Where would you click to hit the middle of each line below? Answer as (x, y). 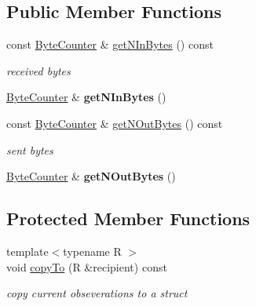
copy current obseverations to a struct (97, 293)
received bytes (38, 70)
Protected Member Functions (128, 219)
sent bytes (30, 149)
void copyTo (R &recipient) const (87, 266)
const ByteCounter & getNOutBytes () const (115, 123)
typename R (92, 251)
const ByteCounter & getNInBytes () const (110, 44)
